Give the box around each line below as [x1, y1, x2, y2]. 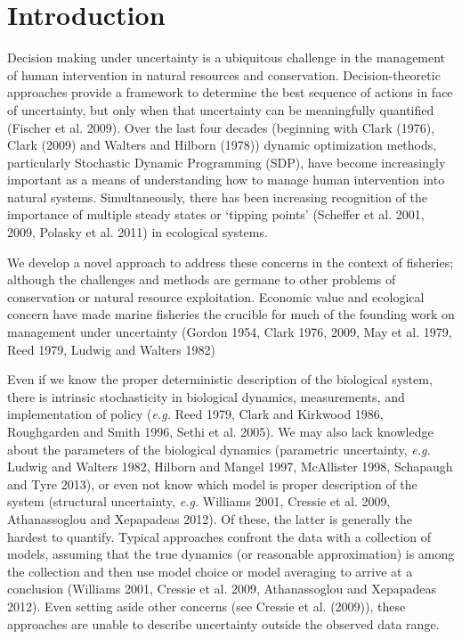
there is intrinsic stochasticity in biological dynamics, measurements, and [7, 387, 405, 406]
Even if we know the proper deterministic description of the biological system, [7, 370, 433, 389]
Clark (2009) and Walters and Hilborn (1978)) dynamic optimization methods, [7, 135, 437, 154]
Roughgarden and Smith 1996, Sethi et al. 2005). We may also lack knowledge [7, 422, 434, 440]
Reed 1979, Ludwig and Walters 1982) [7, 340, 215, 358]
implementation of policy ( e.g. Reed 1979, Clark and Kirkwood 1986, [7, 405, 384, 423]
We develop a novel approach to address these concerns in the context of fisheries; [7, 252, 454, 271]
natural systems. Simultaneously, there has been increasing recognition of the [7, 187, 427, 206]
